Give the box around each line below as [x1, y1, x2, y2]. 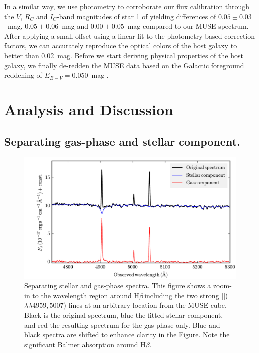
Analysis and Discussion [4, 99, 173, 119]
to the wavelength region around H [32, 290, 139, 300]
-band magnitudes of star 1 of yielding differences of [57, 11, 216, 21]
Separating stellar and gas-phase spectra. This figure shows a [24, 280, 211, 291]
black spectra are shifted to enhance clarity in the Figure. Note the [24, 329, 230, 340]
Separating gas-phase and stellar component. [4, 133, 240, 149]
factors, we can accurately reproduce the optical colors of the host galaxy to [4, 40, 237, 51]
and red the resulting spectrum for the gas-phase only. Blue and [24, 319, 220, 330]
